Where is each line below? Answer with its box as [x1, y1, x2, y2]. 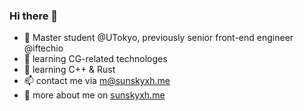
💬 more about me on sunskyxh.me [23, 89, 166, 101]
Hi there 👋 [9, 9, 59, 23]
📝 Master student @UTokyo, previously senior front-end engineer [23, 32, 294, 44]
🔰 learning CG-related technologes [23, 53, 168, 65]
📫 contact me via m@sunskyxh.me [23, 75, 171, 87]
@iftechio [23, 42, 64, 54]
